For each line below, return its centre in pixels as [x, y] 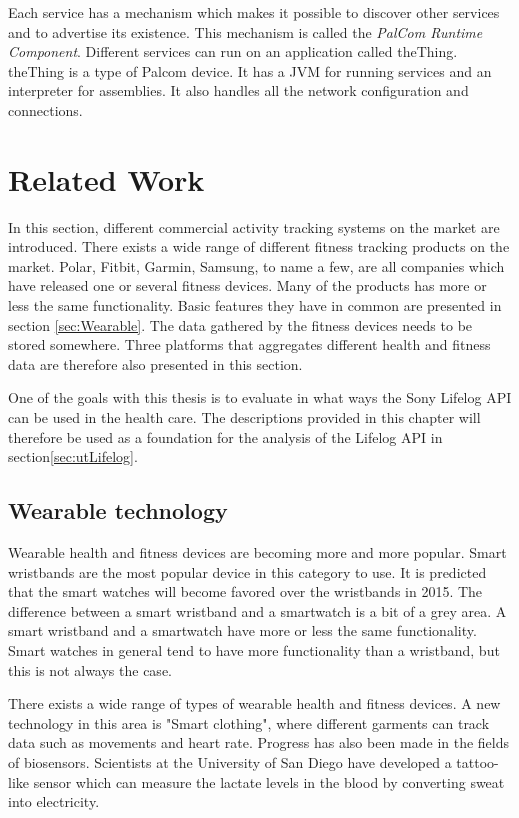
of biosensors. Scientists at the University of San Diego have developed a [230, 761]
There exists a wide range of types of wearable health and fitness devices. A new [254, 703]
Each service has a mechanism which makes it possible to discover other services [254, 12]
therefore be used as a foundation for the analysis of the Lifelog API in [225, 436]
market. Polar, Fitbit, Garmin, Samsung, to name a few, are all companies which [256, 265]
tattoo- [477, 761]
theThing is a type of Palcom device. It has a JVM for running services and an [250, 70]
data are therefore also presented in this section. [155, 363]
